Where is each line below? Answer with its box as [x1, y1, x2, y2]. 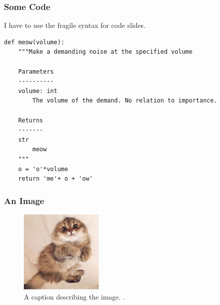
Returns [18, 116, 43, 124]
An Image [4, 194, 44, 206]
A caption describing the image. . [24, 291, 125, 302]
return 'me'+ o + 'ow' [18, 175, 93, 183]
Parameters [18, 68, 54, 75]
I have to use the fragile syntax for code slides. [4, 20, 146, 30]
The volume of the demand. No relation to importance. [32, 97, 218, 104]
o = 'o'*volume [18, 165, 68, 173]
